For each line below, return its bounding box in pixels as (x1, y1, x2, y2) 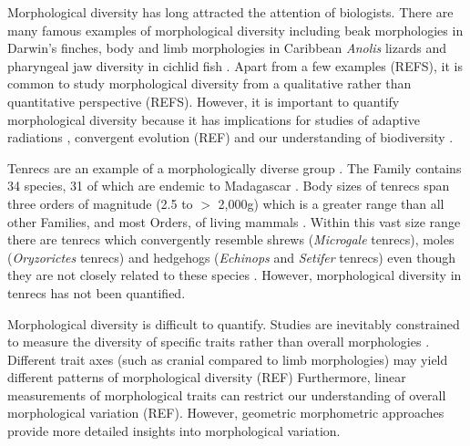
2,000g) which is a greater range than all (218, 193, 444, 213)
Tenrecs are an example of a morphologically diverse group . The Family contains (7, 158, 462, 177)
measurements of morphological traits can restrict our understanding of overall (7, 385, 446, 404)
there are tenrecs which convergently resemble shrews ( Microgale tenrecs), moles (7, 230, 455, 249)
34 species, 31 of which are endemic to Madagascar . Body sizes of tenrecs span (7, 176, 450, 195)
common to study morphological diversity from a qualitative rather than (7, 74, 412, 93)
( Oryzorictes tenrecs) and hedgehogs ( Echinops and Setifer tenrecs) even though (7, 247, 455, 266)
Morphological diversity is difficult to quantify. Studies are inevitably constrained (7, 314, 460, 333)
